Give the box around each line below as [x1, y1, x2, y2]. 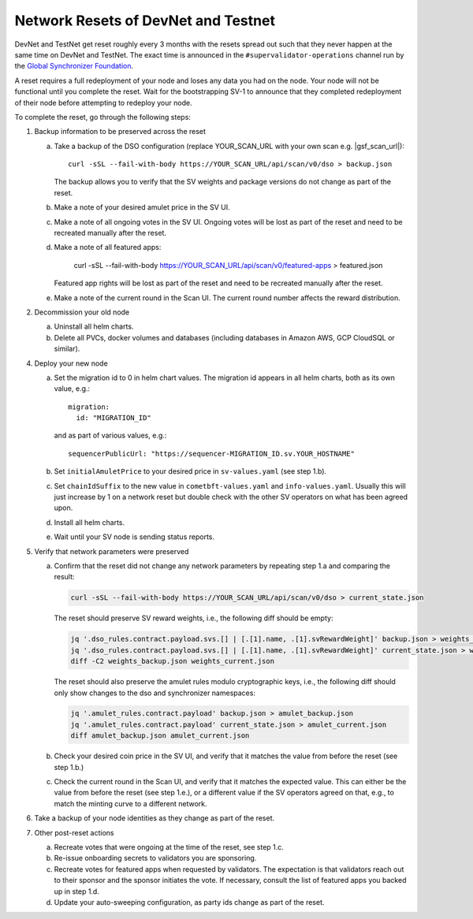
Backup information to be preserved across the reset [34, 127, 207, 136]
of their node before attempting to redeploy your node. [14, 98, 192, 107]
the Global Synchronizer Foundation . [14, 61, 134, 71]
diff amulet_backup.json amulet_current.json [70, 731, 250, 740]
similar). [54, 344, 80, 354]
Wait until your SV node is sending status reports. [54, 532, 215, 541]
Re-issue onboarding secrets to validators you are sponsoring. [54, 854, 257, 863]
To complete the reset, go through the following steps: [14, 112, 191, 121]
